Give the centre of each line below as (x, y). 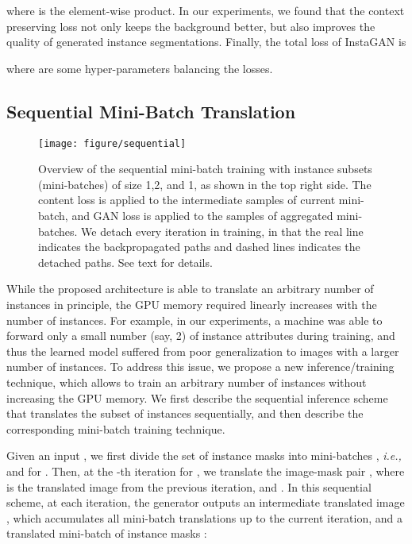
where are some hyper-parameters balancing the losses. (140, 68)
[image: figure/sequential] (112, 143)
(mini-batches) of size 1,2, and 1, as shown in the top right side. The (205, 184)
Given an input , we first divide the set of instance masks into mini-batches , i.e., (204, 455)
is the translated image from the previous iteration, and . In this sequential (189, 486)
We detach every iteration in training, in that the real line (222, 231)
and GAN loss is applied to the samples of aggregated (202, 216)
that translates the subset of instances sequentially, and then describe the (185, 413)
